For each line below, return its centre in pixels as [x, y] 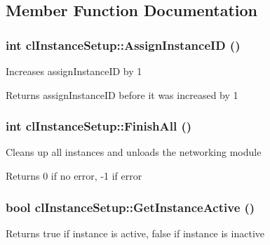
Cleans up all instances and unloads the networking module [134, 152]
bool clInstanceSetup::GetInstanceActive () [130, 207]
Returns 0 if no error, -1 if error [74, 176]
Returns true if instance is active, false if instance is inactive [135, 233]
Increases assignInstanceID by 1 [74, 71]
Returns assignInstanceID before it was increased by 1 [122, 94]
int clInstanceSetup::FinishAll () [99, 126]
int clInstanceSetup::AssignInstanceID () [123, 45]
